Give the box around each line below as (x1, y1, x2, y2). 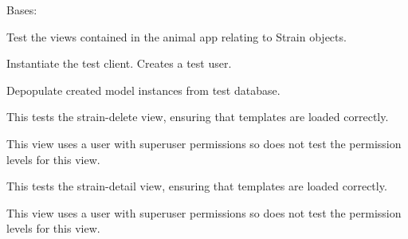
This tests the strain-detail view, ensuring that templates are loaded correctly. (6, 178, 387, 194)
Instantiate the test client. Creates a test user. (6, 55, 232, 72)
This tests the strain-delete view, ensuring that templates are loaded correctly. (6, 108, 389, 125)
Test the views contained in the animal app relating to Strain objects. (6, 28, 347, 45)
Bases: (6, 2, 37, 18)
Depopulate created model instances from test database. (6, 81, 280, 98)
